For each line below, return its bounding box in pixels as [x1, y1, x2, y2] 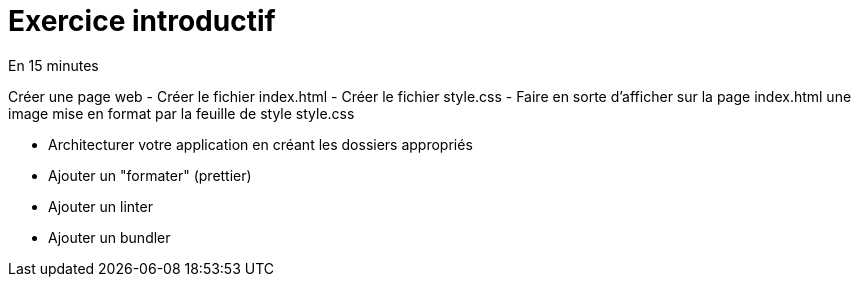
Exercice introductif [8, 4, 276, 38]
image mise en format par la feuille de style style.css [8, 104, 355, 122]
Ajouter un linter [48, 197, 153, 215]
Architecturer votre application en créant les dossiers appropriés [48, 135, 473, 153]
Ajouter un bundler [48, 228, 171, 246]
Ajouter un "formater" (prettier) [48, 166, 252, 184]
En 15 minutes [8, 56, 99, 74]
